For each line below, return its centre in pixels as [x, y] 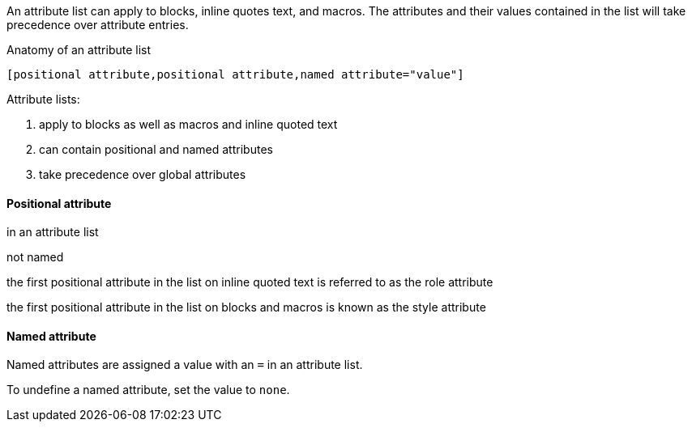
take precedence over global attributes [143, 174]
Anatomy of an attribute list [79, 50]
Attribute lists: [43, 99]
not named [35, 257]
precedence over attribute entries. [98, 25]
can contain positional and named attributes [156, 149]
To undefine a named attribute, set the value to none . [148, 390]
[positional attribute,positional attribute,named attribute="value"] [235, 74]
